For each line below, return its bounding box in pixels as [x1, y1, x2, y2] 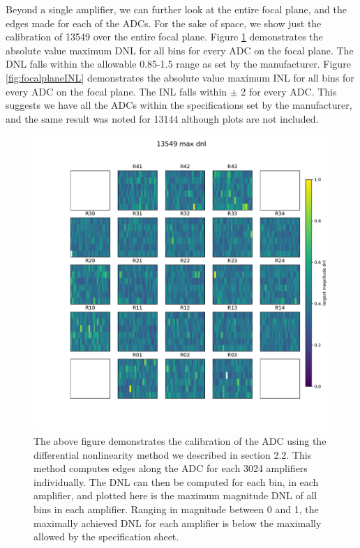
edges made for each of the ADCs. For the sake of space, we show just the [6, 15, 322, 30]
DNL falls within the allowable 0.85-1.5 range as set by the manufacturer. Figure [6, 56, 351, 71]
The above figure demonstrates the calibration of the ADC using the [33, 433, 327, 448]
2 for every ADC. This [241, 84, 337, 98]
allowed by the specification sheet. [33, 529, 179, 544]
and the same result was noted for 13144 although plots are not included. [6, 111, 319, 125]
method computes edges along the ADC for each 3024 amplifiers [33, 461, 308, 475]
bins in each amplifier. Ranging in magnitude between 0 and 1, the [33, 501, 319, 516]
